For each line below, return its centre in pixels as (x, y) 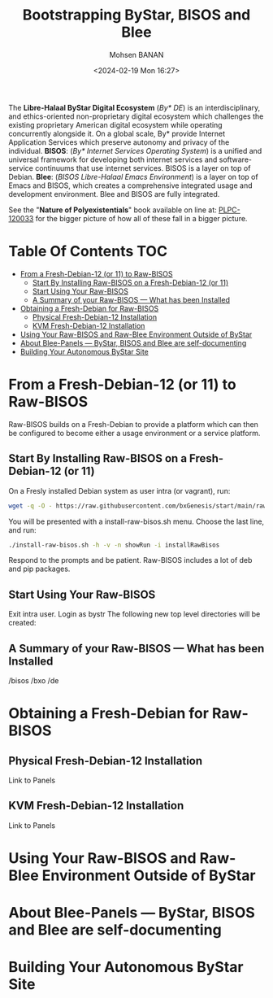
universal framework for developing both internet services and (113, 159)
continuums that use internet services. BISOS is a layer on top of (143, 168)
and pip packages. (39, 569)
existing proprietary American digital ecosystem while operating (115, 124)
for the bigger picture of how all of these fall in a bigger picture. (141, 218)
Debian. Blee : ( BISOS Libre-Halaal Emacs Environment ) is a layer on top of (133, 177)
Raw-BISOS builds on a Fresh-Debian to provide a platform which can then (133, 424)
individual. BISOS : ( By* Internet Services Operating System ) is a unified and (135, 150)
